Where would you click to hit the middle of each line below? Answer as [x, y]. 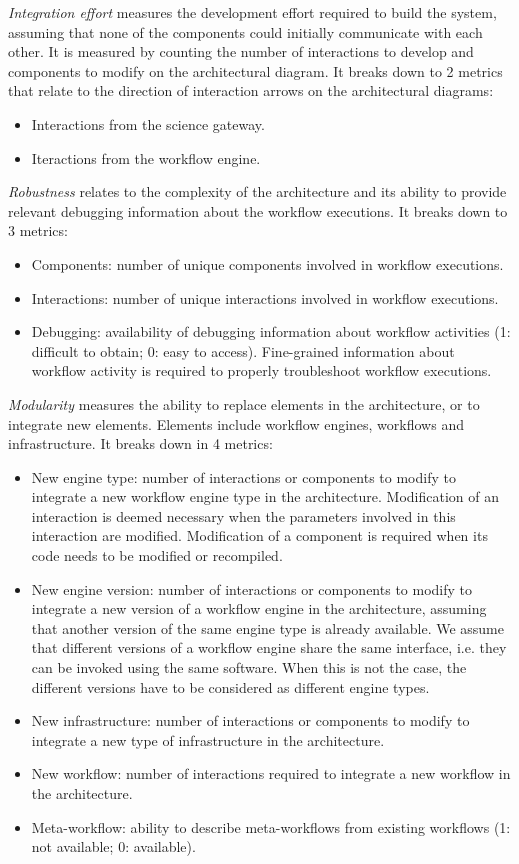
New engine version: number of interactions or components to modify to [252, 588]
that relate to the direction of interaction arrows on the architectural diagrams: [251, 90]
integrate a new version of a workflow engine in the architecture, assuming [259, 608]
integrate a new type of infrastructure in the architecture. [208, 739]
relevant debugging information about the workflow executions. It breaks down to [258, 210]
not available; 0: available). [113, 846]
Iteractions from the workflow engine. [146, 157]
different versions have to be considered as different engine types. [230, 686]
